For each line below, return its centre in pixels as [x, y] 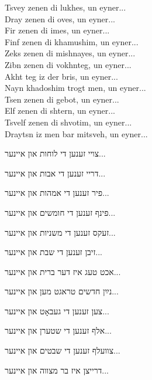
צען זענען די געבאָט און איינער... [57, 311]
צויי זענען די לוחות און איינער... [55, 153]
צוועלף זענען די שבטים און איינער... [63, 350]
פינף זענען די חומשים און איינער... [60, 212]
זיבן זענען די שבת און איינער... [54, 252]
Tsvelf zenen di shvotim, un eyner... [68, 122]
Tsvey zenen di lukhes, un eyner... [65, 7]
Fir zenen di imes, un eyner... [57, 30]
